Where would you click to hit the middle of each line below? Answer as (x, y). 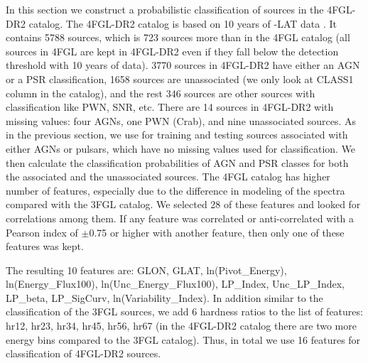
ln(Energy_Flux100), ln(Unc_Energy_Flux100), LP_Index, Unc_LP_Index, (175, 284)
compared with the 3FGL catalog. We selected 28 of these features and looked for (183, 204)
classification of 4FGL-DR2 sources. (83, 353)
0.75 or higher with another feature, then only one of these (217, 232)
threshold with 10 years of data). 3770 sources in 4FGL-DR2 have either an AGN (183, 65)
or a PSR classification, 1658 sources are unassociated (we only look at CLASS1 (180, 78)
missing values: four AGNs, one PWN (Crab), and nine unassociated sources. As (181, 120)
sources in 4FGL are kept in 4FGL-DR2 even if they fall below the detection (172, 51)
